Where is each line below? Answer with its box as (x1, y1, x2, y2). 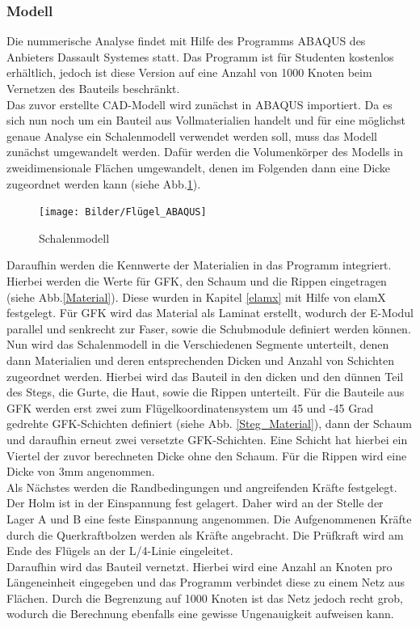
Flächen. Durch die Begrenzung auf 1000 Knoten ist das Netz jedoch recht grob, (6, 589, 403, 606)
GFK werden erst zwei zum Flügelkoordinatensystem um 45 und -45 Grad (6, 399, 374, 416)
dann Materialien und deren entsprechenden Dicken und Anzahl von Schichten (6, 351, 394, 368)
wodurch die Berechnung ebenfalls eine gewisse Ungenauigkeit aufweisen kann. (6, 605, 394, 622)
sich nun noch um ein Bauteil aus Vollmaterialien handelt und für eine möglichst (6, 112, 406, 129)
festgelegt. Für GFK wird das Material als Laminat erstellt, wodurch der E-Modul (6, 304, 414, 321)
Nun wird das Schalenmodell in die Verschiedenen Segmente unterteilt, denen (6, 336, 389, 353)
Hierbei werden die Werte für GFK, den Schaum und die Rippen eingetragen (6, 273, 387, 289)
